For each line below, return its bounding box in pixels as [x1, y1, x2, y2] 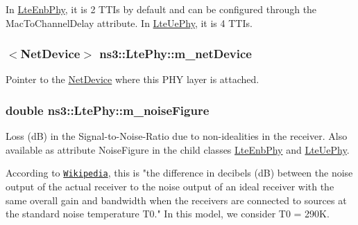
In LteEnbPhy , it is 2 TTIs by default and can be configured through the [6, 2, 317, 16]
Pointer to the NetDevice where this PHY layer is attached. [6, 72, 259, 87]
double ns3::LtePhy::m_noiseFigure [6, 101, 210, 118]
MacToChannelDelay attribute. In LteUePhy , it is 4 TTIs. [6, 15, 253, 30]
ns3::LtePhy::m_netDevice [99, 45, 252, 62]
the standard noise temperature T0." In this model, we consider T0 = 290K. [6, 206, 330, 221]
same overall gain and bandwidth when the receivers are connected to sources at [6, 192, 347, 207]
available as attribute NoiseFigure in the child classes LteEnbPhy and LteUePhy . [6, 142, 350, 156]
